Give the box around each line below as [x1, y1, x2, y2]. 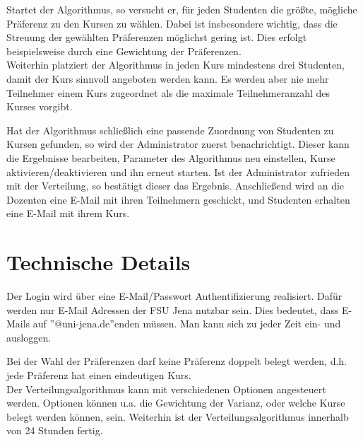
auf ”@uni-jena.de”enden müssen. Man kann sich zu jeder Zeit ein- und [32, 316, 341, 331]
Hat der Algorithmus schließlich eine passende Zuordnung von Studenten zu [6, 122, 334, 137]
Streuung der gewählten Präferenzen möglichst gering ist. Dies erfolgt [6, 30, 307, 45]
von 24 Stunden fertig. [6, 423, 103, 438]
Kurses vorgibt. [6, 99, 73, 114]
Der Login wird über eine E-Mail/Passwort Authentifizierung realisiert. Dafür [6, 289, 343, 303]
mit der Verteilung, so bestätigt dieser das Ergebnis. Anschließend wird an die [6, 178, 345, 193]
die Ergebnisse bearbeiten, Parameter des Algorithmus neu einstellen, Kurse [6, 150, 335, 165]
